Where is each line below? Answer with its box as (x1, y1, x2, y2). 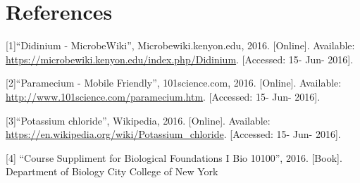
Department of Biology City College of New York (6, 164, 218, 179)
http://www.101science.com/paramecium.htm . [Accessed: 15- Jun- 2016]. (6, 89, 321, 103)
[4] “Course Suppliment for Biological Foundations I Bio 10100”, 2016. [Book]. (6, 150, 342, 165)
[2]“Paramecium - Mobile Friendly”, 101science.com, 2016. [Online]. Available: (6, 75, 342, 90)
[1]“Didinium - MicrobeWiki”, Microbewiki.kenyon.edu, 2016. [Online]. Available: (6, 38, 355, 53)
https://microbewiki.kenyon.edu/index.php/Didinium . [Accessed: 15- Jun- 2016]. (6, 51, 354, 66)
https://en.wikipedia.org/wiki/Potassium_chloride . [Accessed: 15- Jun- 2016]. (6, 127, 341, 141)
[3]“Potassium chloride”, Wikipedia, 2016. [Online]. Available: (6, 113, 271, 127)
